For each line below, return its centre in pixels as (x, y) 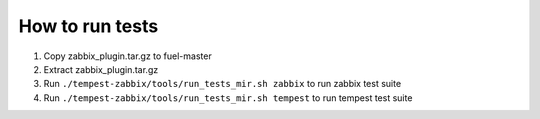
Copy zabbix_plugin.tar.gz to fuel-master (127, 56)
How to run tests (88, 26)
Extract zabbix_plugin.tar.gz (101, 69)
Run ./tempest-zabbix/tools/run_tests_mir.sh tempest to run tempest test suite (228, 97)
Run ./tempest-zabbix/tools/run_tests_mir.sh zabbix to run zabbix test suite (222, 84)
